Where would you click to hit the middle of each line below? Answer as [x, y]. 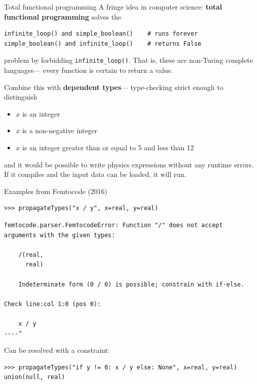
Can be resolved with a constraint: [57, 350]
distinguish [21, 97]
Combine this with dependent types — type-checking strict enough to [114, 87]
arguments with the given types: [60, 235]
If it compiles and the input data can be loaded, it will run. [95, 174]
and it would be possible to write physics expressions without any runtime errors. [129, 164]
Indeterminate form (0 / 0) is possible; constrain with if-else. [131, 284]
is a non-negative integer [60, 130]
